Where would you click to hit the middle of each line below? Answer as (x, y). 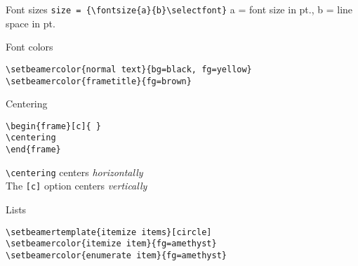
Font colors (29, 47)
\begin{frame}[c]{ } (54, 126)
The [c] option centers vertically (77, 186)
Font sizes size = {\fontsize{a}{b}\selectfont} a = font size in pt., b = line (179, 9)
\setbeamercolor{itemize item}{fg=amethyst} (111, 244)
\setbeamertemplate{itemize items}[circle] (109, 232)
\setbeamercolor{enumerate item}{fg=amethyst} (116, 255)
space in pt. (31, 23)
